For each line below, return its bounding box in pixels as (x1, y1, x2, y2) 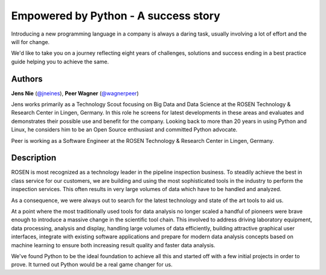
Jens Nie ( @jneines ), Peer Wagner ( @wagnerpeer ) (11, 89, 139, 96)
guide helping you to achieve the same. (11, 58, 109, 65)
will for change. (11, 38, 50, 45)
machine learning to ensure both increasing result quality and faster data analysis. (11, 241, 216, 248)
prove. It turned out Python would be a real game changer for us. (11, 261, 173, 268)
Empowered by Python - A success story (11, 9, 220, 22)
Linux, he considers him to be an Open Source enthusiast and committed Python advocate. (11, 126, 238, 133)
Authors (11, 74, 43, 84)
